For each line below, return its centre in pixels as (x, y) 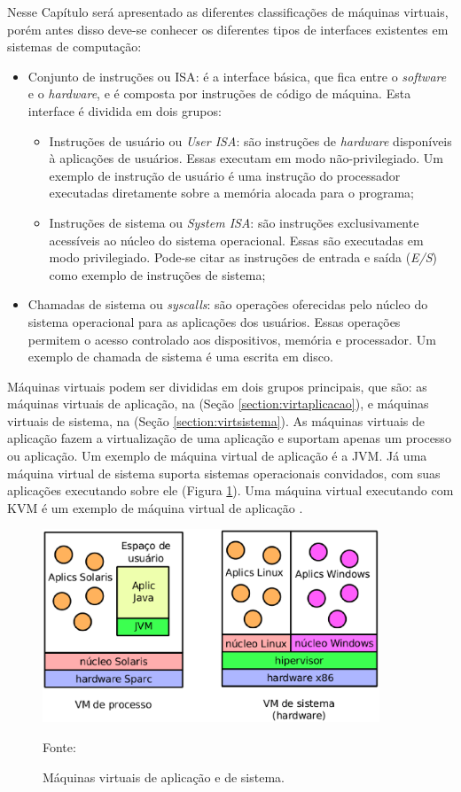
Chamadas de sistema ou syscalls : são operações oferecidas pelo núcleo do (228, 304)
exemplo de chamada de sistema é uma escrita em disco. (180, 357)
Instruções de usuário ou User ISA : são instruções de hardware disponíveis (250, 140)
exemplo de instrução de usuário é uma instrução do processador (225, 175)
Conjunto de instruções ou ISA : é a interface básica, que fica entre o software (237, 76)
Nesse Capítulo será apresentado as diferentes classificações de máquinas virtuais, (228, 12)
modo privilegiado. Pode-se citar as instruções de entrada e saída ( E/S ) (243, 257)
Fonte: (59, 747)
